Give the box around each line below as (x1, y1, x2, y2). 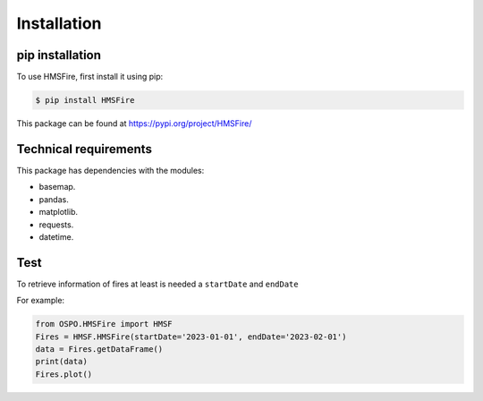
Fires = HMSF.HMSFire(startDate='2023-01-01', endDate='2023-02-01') (35, 331, 347, 342)
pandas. (38, 193, 69, 205)
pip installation (16, 47, 102, 63)
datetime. (38, 231, 74, 242)
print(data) (35, 356, 89, 367)
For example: (16, 295, 65, 306)
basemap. (38, 182, 76, 192)
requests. (38, 219, 74, 230)
